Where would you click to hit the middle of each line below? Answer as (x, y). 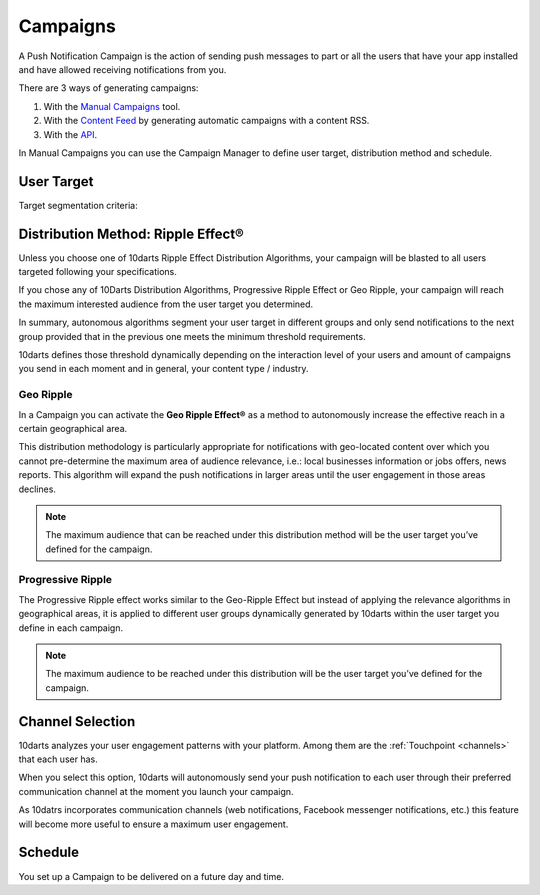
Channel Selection (77, 721)
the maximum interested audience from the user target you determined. (166, 304)
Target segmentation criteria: (78, 205)
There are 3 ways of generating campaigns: (108, 88)
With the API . (70, 134)
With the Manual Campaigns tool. (112, 106)
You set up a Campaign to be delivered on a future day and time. (151, 876)
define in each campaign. (71, 627)
